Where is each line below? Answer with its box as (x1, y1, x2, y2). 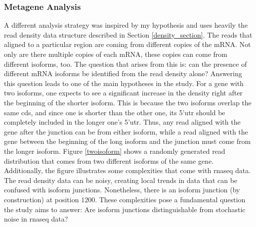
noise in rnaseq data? (4, 214, 68, 224)
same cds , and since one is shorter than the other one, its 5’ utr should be (4, 107, 225, 117)
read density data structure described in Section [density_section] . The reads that (4, 29, 253, 40)
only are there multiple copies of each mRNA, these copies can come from (4, 49, 227, 59)
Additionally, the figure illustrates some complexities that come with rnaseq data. (4, 165, 251, 176)
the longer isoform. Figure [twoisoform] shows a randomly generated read (4, 145, 225, 156)
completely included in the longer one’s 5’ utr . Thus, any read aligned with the (4, 117, 241, 127)
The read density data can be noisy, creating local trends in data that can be (4, 175, 238, 185)
